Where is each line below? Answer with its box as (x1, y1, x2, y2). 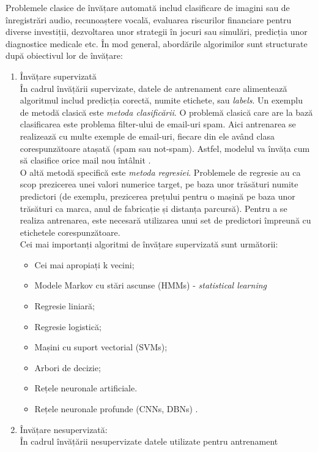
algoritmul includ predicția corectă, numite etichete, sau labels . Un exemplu (20, 94, 303, 107)
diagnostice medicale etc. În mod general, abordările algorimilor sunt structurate (6, 37, 308, 50)
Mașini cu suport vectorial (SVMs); (34, 341, 168, 353)
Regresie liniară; (34, 299, 95, 312)
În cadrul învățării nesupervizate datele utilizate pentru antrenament (20, 435, 278, 448)
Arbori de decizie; (34, 361, 101, 374)
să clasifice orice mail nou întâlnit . (20, 154, 151, 167)
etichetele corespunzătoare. (20, 225, 120, 238)
